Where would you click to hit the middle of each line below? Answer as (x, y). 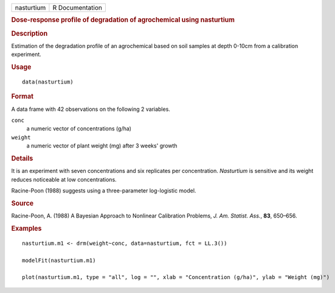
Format (22, 96)
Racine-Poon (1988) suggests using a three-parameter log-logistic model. (104, 191)
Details (22, 158)
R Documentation (78, 8)
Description (29, 34)
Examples (26, 228)
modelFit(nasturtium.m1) (59, 260)
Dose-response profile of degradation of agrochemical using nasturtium (123, 20)
